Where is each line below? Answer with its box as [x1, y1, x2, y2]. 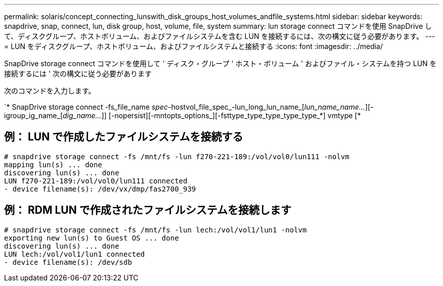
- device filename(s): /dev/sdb [4, 258, 132, 266]
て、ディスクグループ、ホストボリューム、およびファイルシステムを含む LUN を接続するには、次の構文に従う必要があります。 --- [4, 32, 435, 40]
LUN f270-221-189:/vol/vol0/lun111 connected [4, 176, 188, 185]
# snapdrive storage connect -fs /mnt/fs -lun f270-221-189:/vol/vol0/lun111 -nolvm [4, 152, 349, 161]
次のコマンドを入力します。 [4, 86, 96, 95]
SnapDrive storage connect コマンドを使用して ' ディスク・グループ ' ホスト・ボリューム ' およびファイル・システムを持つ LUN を [4, 59, 437, 68]
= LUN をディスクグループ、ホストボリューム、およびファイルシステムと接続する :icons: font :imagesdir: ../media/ [4, 42, 383, 51]
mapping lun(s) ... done [4, 160, 102, 169]
